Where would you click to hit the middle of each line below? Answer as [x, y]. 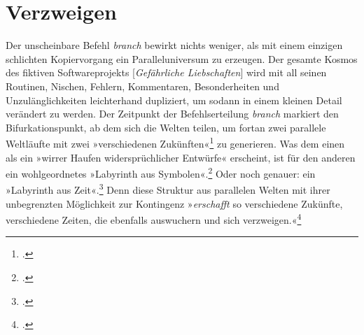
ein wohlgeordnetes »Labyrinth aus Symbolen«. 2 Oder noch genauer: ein [161, 172]
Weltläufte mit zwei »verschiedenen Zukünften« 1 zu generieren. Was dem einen [175, 142]
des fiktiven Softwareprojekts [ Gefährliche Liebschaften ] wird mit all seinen [166, 72]
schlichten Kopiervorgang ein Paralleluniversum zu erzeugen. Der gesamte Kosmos [182, 58]
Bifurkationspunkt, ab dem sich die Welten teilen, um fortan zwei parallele [166, 127]
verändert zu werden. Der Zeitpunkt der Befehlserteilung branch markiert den [172, 114]
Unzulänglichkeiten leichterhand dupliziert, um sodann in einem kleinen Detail [174, 100]
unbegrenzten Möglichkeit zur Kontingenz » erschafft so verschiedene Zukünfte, [174, 203]
